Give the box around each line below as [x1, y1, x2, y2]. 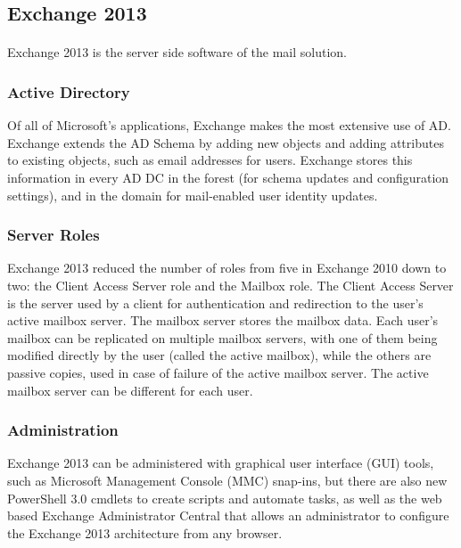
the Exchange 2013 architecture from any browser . [7, 523, 283, 542]
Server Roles [7, 224, 100, 246]
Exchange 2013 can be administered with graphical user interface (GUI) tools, [7, 454, 434, 472]
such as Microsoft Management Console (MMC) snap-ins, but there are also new [7, 470, 448, 489]
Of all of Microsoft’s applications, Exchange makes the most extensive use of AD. [7, 116, 451, 135]
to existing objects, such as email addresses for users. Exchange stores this [7, 151, 413, 169]
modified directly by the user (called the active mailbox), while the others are [7, 346, 432, 364]
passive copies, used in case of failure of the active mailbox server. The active [7, 363, 429, 381]
